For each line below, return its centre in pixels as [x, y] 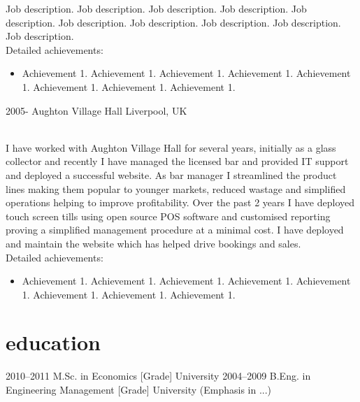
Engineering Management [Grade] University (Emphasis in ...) [139, 389]
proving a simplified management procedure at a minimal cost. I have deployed [175, 230]
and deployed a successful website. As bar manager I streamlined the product [171, 174]
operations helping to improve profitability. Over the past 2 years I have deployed [180, 202]
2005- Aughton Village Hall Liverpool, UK [96, 110]
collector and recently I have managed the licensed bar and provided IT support [177, 161]
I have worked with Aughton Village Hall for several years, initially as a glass [171, 147]
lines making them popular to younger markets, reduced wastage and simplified [176, 188]
